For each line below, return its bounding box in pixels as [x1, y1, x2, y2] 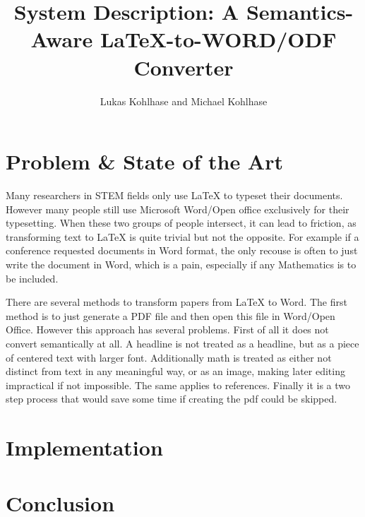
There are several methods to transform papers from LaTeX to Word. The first [6, 295, 347, 309]
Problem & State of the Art [6, 147, 283, 176]
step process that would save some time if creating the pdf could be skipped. [6, 391, 337, 406]
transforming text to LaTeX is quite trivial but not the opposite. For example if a [6, 229, 359, 244]
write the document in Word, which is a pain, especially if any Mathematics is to [6, 257, 357, 271]
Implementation [6, 433, 163, 462]
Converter [133, 52, 234, 81]
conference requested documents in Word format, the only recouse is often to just [6, 243, 358, 258]
